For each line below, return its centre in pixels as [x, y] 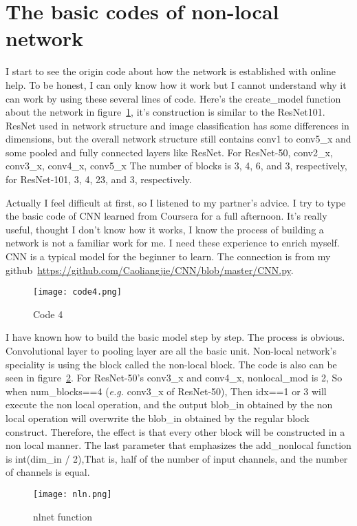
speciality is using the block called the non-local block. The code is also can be [171, 364]
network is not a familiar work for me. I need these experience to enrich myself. [173, 243]
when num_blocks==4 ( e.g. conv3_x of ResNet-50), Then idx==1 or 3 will [166, 391]
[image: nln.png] [73, 494]
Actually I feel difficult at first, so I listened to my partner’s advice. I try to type [176, 202]
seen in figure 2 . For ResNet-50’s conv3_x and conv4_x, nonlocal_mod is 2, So [174, 378]
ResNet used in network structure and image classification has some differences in [177, 125]
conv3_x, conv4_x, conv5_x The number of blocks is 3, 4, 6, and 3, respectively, [176, 166]
